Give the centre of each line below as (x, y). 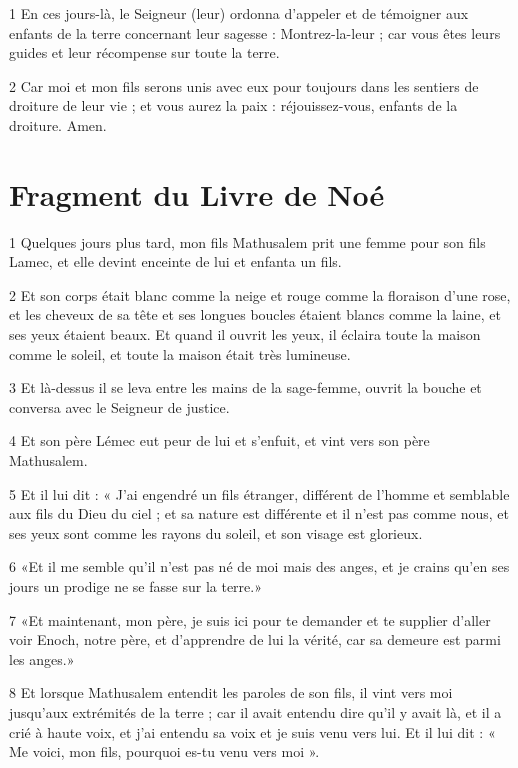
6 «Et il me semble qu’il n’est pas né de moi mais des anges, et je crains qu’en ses (259, 566)
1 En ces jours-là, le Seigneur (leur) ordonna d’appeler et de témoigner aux (239, 13)
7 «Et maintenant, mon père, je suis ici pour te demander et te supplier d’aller (250, 619)
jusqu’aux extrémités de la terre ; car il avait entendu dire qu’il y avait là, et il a (255, 711)
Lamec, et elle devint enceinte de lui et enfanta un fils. (175, 261)
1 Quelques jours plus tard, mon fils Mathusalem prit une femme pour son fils (247, 241)
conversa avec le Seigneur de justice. (119, 406)
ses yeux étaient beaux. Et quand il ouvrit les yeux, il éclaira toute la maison (245, 334)
